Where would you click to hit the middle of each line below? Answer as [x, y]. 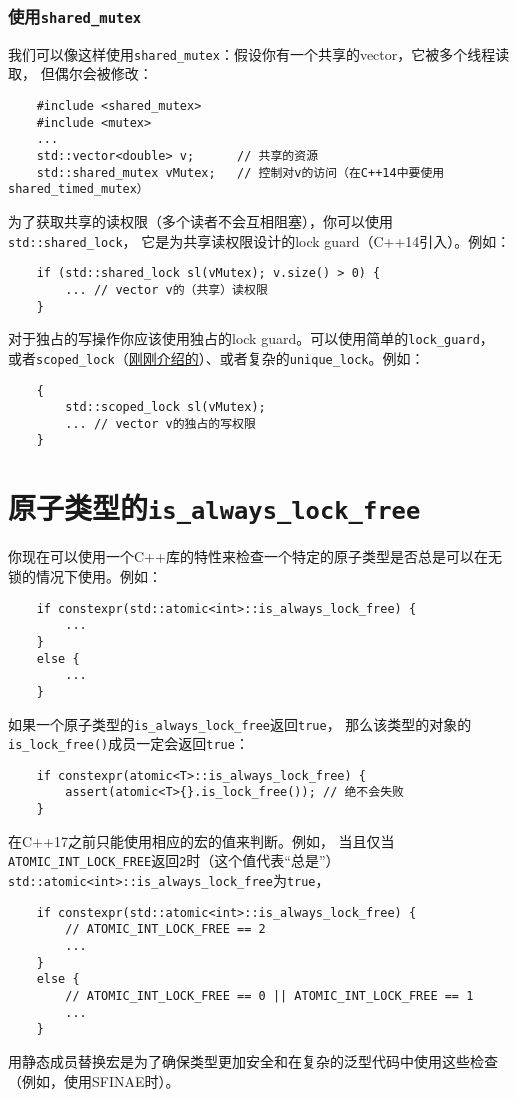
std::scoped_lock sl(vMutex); [165, 407]
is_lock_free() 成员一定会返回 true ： [128, 743]
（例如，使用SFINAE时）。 [94, 1080]
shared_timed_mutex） [78, 189]
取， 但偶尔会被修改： [80, 73]
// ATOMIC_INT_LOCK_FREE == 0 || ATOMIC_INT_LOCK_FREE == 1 [269, 995]
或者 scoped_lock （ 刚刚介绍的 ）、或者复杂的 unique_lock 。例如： [216, 357]
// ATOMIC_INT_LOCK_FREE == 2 [165, 929]
